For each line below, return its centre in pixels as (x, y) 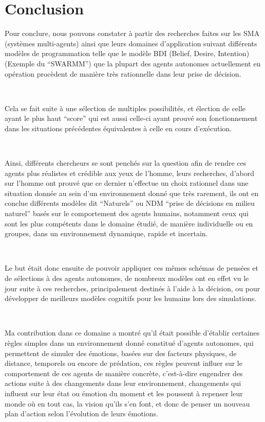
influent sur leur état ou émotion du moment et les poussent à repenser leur (124, 393)
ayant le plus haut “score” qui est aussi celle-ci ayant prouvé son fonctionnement (131, 118)
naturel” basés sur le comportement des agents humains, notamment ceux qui (127, 213)
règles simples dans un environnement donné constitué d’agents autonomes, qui (129, 342)
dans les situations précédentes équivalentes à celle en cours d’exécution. (118, 128)
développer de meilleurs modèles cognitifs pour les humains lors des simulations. (131, 298)
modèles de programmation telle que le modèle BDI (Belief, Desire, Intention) (127, 53)
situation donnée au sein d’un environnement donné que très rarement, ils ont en (132, 193)
